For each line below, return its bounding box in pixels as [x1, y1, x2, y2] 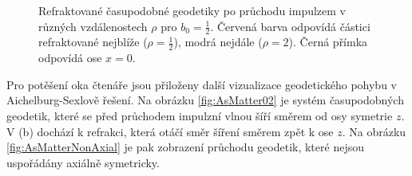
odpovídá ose [38, 49, 102, 66]
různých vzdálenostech [38, 18, 148, 34]
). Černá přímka [288, 33, 368, 50]
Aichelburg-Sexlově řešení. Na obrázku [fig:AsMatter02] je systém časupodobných [6, 92, 404, 108]
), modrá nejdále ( [173, 33, 263, 50]
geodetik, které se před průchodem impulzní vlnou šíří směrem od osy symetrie [6, 108, 393, 124]
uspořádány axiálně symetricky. [6, 154, 160, 170]
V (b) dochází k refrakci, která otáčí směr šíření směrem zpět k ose [6, 123, 334, 139]
